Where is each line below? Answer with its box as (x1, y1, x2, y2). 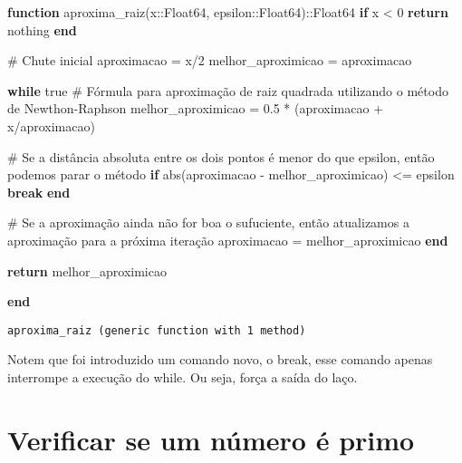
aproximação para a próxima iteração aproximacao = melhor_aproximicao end (7, 230, 448, 249)
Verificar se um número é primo (7, 420, 415, 458)
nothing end (7, 20, 77, 39)
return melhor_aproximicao (7, 261, 167, 280)
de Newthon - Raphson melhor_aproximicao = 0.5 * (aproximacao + (7, 99, 384, 118)
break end (7, 182, 71, 201)
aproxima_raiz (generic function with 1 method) (7, 323, 306, 337)
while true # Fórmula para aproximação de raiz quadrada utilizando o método (7, 81, 448, 100)
